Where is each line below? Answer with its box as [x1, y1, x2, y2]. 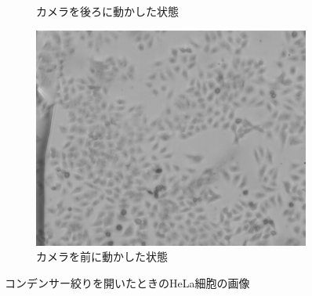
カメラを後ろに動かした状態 [36, 3, 179, 19]
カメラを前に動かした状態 [36, 248, 168, 265]
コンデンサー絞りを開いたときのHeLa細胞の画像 [5, 274, 250, 291]
